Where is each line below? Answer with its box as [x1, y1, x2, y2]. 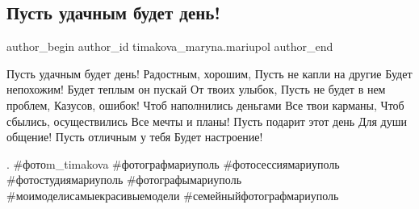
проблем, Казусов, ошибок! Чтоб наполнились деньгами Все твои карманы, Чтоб [6, 96, 404, 113]
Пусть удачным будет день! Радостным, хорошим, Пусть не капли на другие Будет [6, 65, 413, 82]
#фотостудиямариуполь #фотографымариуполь [6, 171, 242, 188]
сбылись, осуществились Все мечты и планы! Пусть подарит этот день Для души [6, 112, 407, 129]
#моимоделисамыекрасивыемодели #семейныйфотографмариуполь [6, 186, 339, 203]
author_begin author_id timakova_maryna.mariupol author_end [6, 38, 333, 55]
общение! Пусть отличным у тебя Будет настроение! [6, 128, 263, 145]
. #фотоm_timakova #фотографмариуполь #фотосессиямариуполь [6, 155, 340, 172]
